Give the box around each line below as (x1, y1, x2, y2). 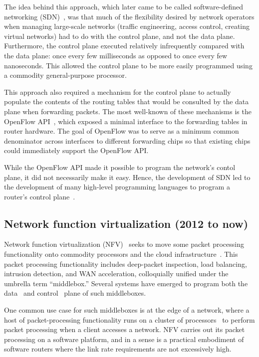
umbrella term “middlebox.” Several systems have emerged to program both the (4, 278, 248, 288)
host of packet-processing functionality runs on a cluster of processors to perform (4, 314, 255, 325)
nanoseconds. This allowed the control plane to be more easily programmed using (4, 60, 253, 70)
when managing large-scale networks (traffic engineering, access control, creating (4, 21, 250, 31)
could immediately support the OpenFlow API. (4, 145, 149, 156)
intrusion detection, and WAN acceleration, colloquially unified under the (4, 268, 229, 279)
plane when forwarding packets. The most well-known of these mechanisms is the (4, 106, 252, 116)
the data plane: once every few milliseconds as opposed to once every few (4, 50, 228, 60)
